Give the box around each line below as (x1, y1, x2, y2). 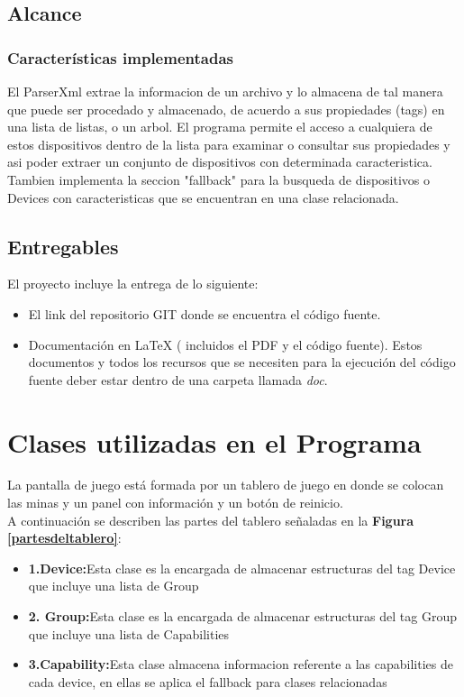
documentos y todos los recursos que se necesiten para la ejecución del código (28, 353, 456, 371)
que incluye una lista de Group (28, 576, 199, 595)
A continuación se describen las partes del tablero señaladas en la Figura (7, 510, 414, 529)
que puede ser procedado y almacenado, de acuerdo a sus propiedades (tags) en (7, 99, 445, 118)
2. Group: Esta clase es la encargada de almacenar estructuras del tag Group (28, 607, 457, 626)
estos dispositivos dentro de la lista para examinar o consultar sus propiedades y (7, 134, 450, 153)
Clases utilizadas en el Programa (7, 423, 422, 460)
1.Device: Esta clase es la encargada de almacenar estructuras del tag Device (28, 558, 456, 577)
